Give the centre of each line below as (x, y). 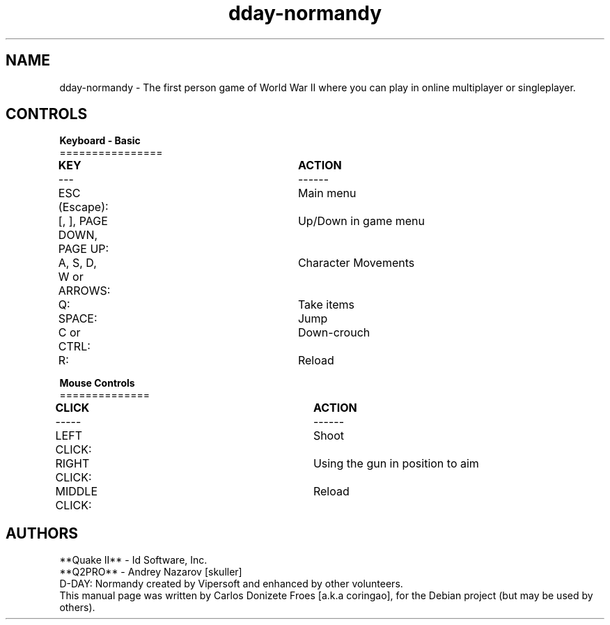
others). (77, 608)
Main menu (327, 193)
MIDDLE (77, 492)
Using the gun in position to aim (396, 464)
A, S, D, (77, 263)
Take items (326, 305)
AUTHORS (42, 533)
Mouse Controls (97, 383)
